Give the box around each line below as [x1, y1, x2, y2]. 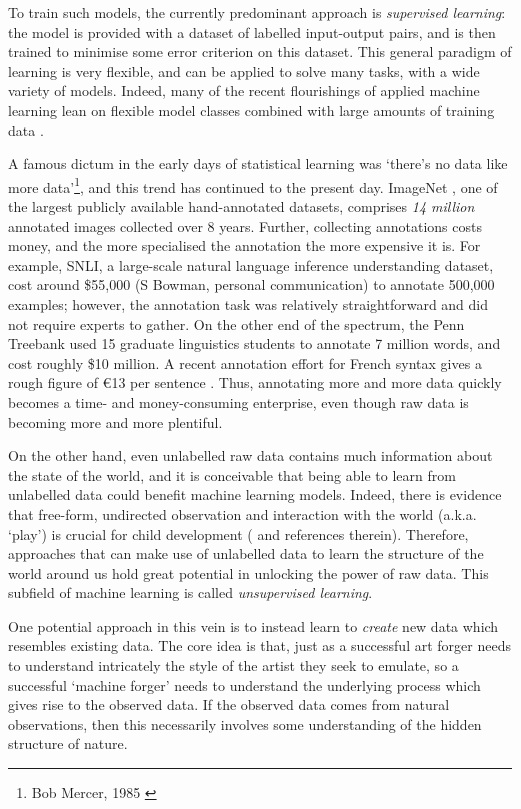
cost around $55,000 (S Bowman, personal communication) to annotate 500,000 [8, 274, 495, 295]
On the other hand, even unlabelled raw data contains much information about [8, 445, 493, 466]
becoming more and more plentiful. [8, 411, 223, 432]
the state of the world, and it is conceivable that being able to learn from [8, 464, 456, 485]
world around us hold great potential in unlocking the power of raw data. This [8, 562, 489, 583]
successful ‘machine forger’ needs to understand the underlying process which [8, 674, 481, 695]
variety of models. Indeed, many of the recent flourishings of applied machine [8, 80, 480, 101]
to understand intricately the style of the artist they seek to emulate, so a [8, 655, 459, 676]
